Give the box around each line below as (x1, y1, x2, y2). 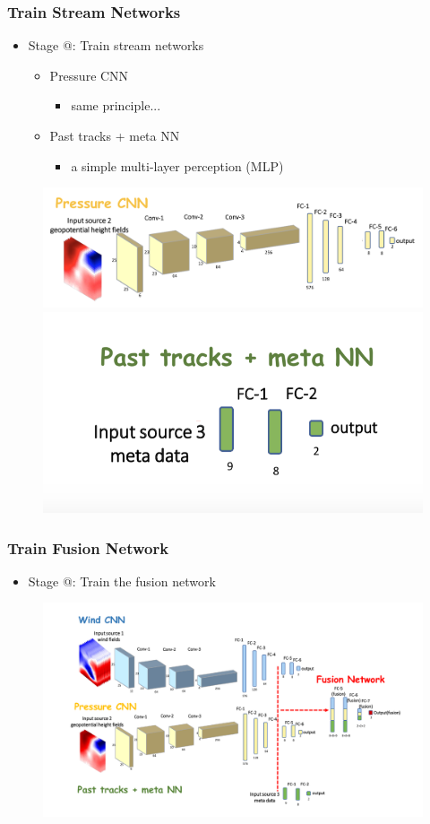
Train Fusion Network (7, 536, 169, 559)
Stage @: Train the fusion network (28, 571, 216, 590)
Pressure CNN (49, 65, 129, 84)
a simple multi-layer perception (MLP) (71, 156, 284, 175)
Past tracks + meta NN (49, 126, 180, 144)
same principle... (71, 96, 161, 115)
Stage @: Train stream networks (28, 36, 204, 55)
